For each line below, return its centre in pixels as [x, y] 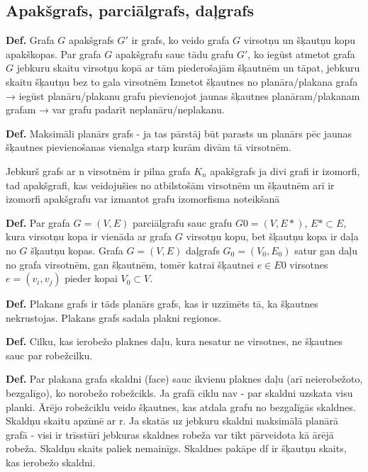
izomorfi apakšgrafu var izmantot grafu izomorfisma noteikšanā [143, 199]
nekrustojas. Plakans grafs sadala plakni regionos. [114, 317]
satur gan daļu [326, 250]
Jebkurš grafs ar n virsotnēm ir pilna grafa [98, 170]
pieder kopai [91, 278]
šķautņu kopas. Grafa [77, 250]
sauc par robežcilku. [49, 355]
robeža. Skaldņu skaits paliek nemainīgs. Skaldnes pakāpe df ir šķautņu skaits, [176, 448]
